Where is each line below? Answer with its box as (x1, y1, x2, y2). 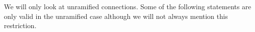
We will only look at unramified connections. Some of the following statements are (4, 1, 251, 11)
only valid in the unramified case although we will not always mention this (4, 11, 228, 21)
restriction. (4, 20, 37, 31)
